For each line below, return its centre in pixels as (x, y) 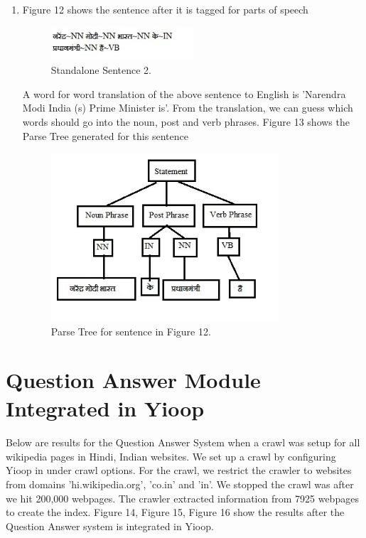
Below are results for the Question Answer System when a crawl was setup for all (183, 442)
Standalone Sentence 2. (101, 70)
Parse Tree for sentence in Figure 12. (131, 331)
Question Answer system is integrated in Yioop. (110, 526)
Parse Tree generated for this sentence (105, 135)
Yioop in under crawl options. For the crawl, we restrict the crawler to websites (179, 470)
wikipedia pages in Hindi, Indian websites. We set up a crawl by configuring (171, 456)
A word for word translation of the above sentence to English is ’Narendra (184, 93)
